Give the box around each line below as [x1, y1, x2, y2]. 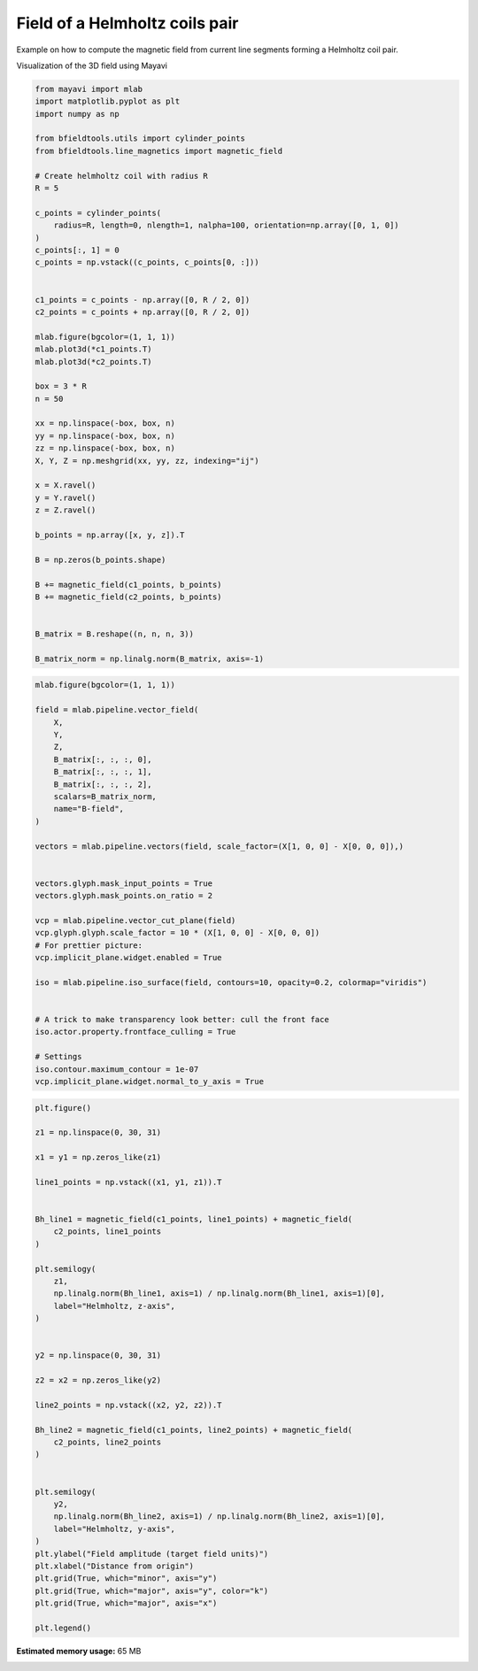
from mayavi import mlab [35, 84, 143, 94]
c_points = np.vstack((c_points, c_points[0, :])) [35, 258, 260, 267]
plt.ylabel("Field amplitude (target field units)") [35, 1549, 269, 1559]
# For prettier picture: [35, 940, 143, 951]
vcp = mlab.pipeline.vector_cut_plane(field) [35, 915, 236, 925]
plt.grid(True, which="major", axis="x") [35, 1598, 218, 1608]
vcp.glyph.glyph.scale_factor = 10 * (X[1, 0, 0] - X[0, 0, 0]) [35, 928, 320, 938]
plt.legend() [35, 1622, 92, 1633]
